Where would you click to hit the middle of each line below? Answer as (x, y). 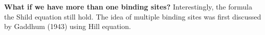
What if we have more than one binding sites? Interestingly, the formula (128, 6)
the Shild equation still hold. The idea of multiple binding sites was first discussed (133, 16)
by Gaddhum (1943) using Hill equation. (68, 26)
